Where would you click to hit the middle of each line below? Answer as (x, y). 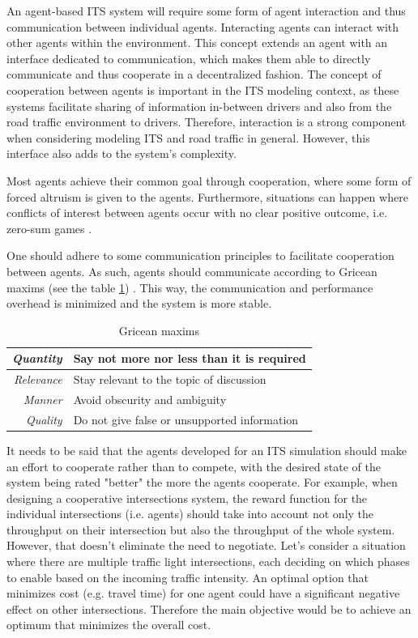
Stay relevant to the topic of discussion (170, 379)
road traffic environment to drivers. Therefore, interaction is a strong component (207, 122)
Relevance (38, 379)
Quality (44, 419)
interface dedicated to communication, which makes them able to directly (189, 58)
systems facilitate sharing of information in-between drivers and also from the (199, 106)
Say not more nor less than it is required (190, 358)
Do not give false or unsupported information (186, 419)
